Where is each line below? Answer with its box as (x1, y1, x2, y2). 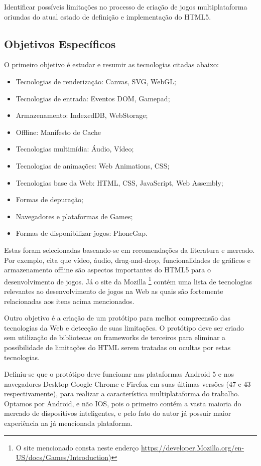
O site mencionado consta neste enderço (16, 442, 139, 452)
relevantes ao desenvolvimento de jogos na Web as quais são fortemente (4, 285, 223, 296)
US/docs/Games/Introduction (16, 452, 109, 462)
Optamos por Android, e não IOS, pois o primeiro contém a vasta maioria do (4, 398, 241, 408)
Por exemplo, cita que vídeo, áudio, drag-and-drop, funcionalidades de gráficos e (4, 254, 250, 265)
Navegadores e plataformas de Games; (16, 211, 133, 221)
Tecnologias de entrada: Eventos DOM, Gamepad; (16, 93, 170, 103)
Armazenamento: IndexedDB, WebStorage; (16, 110, 148, 120)
